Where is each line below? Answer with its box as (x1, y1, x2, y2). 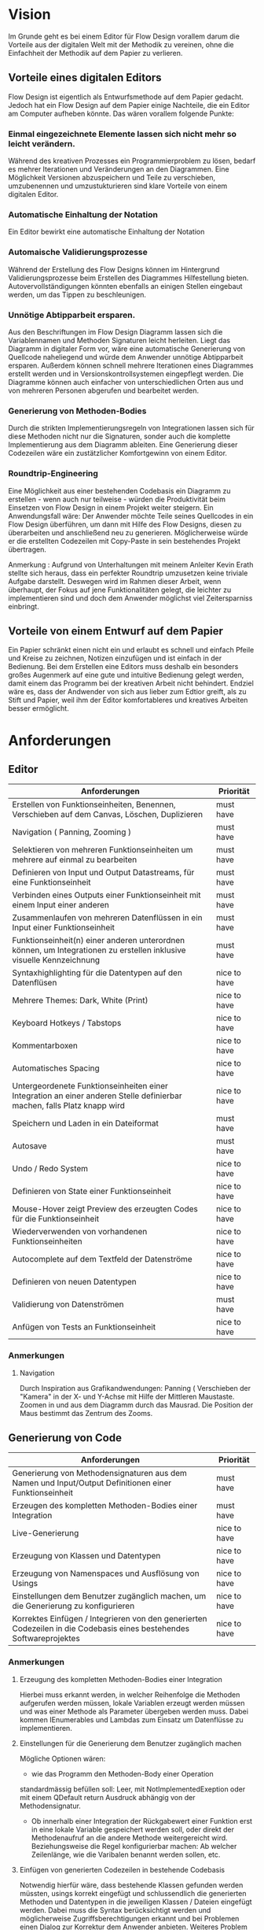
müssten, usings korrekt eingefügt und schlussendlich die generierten (19, 1888, 247, 1898)
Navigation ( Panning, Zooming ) (12, 826, 132, 837)
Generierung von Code (8, 1431, 122, 1445)
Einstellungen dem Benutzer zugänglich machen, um (12, 1591, 207, 1602)
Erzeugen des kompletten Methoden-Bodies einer (12, 1500, 198, 1511)
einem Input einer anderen (12, 900, 110, 911)
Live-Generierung (12, 1528, 79, 1539)
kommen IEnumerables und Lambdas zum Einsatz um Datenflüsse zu (19, 1714, 244, 1725)
